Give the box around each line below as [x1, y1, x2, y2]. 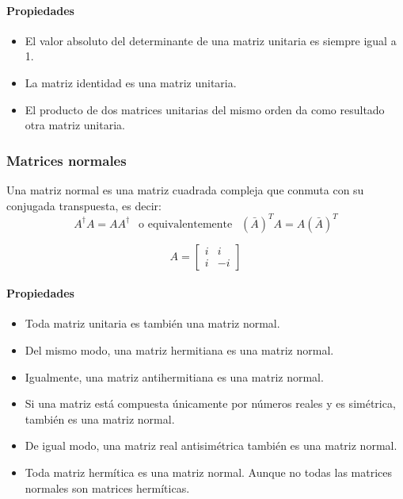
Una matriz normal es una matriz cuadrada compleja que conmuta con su [6, 181, 364, 198]
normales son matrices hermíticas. [25, 479, 190, 496]
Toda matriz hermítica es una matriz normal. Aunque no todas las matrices [25, 464, 393, 481]
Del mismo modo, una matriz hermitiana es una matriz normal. [25, 342, 334, 359]
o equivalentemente [139, 218, 233, 230]
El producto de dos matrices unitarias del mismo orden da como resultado [25, 101, 385, 117]
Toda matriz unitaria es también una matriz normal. [25, 315, 280, 332]
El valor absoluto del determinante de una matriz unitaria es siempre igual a [25, 32, 397, 48]
